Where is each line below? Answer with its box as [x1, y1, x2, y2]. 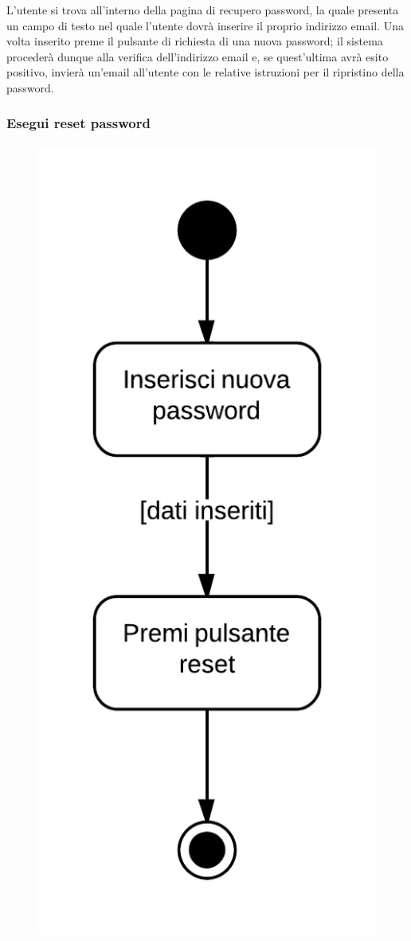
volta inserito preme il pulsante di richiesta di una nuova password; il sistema [6, 33, 383, 49]
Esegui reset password [6, 113, 151, 133]
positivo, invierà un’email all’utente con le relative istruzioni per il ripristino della [6, 64, 405, 80]
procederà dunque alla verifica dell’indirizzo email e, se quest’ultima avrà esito [6, 48, 389, 64]
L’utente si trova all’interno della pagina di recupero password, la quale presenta [6, 2, 399, 18]
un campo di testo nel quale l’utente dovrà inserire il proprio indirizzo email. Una [6, 17, 404, 33]
